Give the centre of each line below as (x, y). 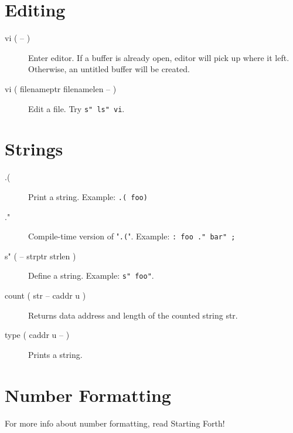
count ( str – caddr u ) (45, 295)
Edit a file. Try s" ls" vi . (76, 108)
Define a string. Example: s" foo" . (91, 275)
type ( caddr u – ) (37, 335)
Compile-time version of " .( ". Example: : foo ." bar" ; (132, 236)
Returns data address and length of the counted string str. (133, 315)
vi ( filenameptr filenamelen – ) (61, 88)
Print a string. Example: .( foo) (88, 196)
